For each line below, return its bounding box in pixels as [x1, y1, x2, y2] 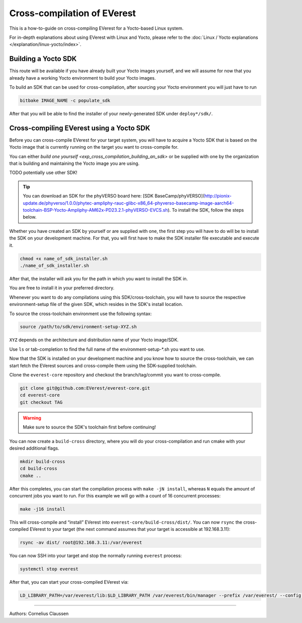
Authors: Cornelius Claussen [9, 610, 69, 617]
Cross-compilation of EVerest [9, 8, 136, 19]
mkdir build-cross [20, 459, 65, 464]
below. [23, 214, 37, 220]
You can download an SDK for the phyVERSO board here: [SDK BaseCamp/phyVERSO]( [23, 193, 205, 199]
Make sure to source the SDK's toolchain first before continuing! [23, 424, 156, 430]
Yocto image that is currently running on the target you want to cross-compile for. [9, 144, 179, 150]
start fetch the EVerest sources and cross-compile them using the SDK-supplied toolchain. [9, 362, 197, 368]
